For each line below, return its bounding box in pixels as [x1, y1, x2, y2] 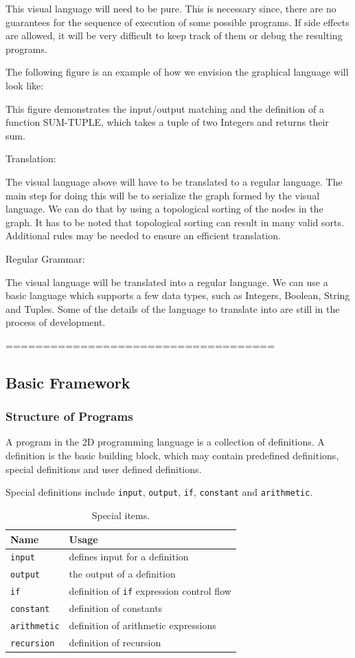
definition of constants [69, 601, 163, 615]
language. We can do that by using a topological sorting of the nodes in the [5, 201, 323, 216]
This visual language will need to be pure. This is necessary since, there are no [5, 1, 336, 15]
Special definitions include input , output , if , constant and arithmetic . [5, 485, 313, 499]
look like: [5, 78, 44, 92]
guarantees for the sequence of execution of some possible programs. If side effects [5, 14, 350, 29]
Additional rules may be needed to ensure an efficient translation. [5, 228, 281, 243]
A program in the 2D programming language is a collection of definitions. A [5, 435, 325, 449]
